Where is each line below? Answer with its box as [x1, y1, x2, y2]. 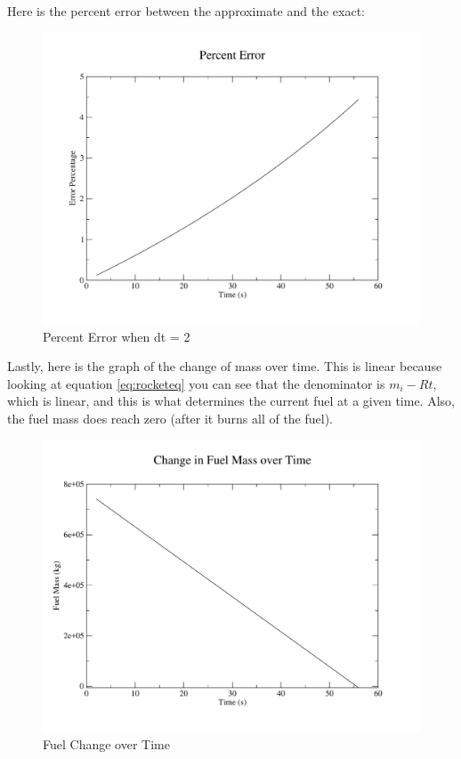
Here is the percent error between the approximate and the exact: [7, 2, 365, 20]
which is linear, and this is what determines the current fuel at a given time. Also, [7, 392, 455, 410]
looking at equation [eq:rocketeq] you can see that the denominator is [7, 374, 385, 392]
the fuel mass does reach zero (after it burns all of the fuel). [7, 409, 334, 428]
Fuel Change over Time [43, 734, 170, 753]
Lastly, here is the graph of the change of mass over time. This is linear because [7, 357, 442, 375]
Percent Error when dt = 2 [43, 327, 190, 345]
